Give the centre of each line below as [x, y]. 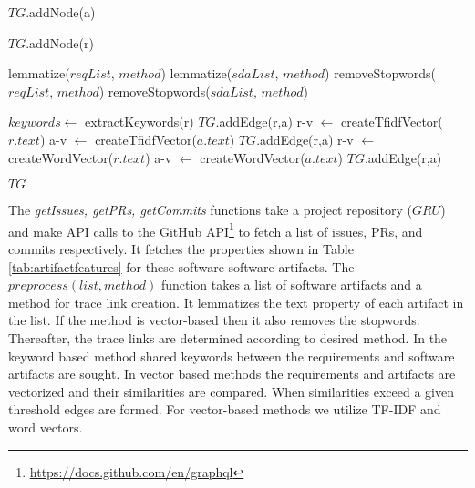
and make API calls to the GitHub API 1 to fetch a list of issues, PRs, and [216, 229]
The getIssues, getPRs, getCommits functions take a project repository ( [210, 210]
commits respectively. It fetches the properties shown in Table [181, 249]
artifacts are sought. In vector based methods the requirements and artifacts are [232, 374]
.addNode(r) [60, 42]
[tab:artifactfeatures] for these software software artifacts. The [181, 266]
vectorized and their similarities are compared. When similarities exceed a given [231, 391]
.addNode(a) [61, 12]
